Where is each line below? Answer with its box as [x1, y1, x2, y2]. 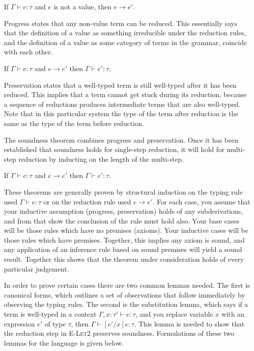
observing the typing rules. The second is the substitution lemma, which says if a [4, 299, 248, 309]
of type [45, 318, 66, 328]
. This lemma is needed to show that [134, 318, 245, 328]
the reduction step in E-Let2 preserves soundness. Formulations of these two [4, 328, 234, 338]
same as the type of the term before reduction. [4, 118, 144, 128]
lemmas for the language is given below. [4, 337, 124, 348]
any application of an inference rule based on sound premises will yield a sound [4, 244, 242, 254]
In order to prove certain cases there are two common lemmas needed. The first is [4, 280, 250, 290]
